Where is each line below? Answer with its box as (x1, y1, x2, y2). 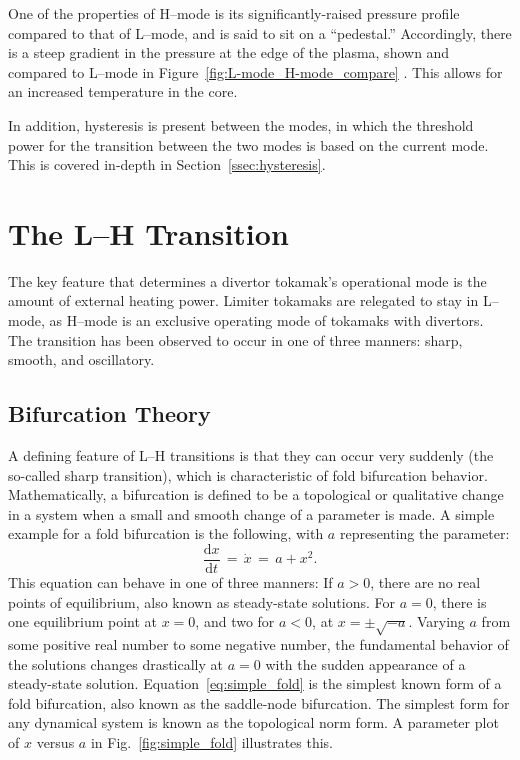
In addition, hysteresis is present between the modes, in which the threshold (8, 114, 474, 135)
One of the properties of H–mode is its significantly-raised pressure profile (8, 3, 460, 23)
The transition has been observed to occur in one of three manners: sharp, (8, 329, 463, 350)
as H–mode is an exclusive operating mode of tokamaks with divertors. (49, 310, 484, 331)
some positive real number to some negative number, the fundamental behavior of (8, 634, 509, 655)
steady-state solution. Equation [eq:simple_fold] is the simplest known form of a (8, 673, 502, 694)
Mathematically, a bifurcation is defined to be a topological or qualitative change (8, 484, 504, 505)
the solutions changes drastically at (8, 653, 224, 674)
